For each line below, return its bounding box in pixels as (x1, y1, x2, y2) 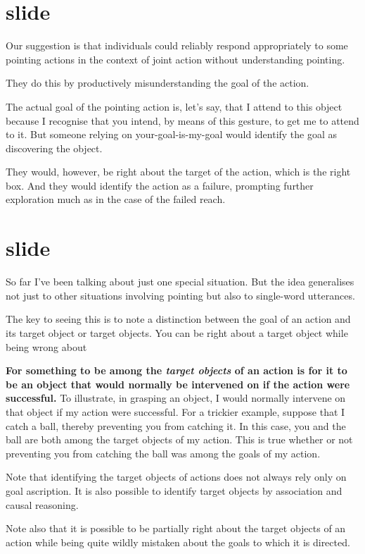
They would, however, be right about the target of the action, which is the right (6, 164, 351, 179)
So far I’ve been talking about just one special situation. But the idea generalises (6, 274, 354, 289)
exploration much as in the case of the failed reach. (6, 192, 226, 207)
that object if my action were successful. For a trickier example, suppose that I (6, 404, 345, 419)
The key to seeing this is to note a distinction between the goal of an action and (6, 312, 351, 326)
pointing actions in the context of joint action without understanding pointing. (6, 51, 345, 66)
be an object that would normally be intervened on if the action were (6, 376, 350, 391)
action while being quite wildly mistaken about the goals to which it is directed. (6, 534, 350, 549)
